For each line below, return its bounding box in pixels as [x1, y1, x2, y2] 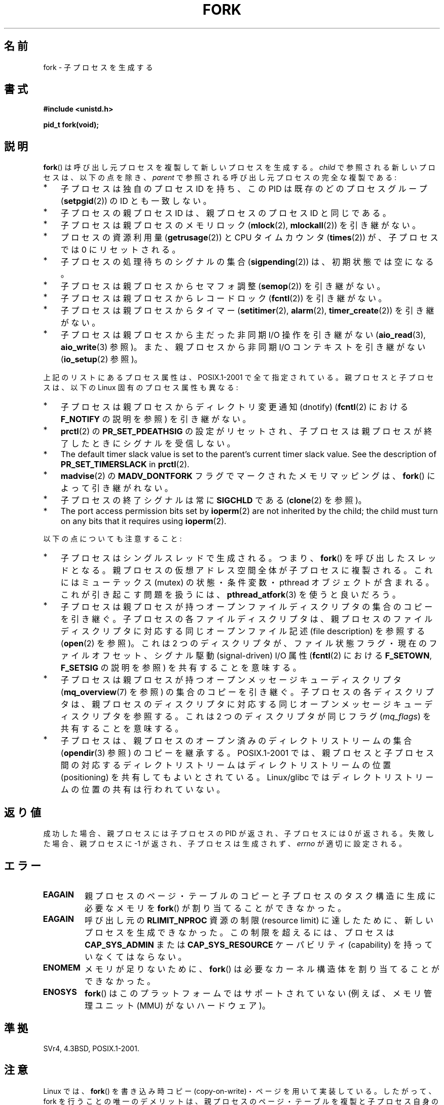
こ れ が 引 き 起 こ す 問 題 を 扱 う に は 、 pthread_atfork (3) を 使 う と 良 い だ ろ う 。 [60, 590, 400, 600]
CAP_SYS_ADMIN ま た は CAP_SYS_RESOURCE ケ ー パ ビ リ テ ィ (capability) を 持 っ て [85, 939, 433, 950]
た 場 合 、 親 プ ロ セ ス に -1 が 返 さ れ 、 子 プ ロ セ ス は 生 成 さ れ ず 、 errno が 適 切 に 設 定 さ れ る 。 [43, 839, 406, 848]
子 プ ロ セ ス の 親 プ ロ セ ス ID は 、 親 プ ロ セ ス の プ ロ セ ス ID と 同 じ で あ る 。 [60, 208, 391, 219]
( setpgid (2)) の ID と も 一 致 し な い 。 [60, 196, 211, 206]
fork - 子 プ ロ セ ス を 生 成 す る [43, 62, 153, 72]
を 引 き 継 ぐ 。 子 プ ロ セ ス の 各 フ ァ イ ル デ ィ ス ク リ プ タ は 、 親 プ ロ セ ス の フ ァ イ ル [60, 614, 433, 625]
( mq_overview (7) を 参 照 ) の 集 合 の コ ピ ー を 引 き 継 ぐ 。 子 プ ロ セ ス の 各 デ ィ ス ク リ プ [60, 687, 434, 698]
